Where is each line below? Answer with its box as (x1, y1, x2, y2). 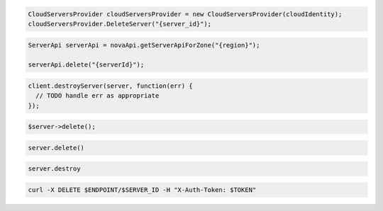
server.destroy (28, 165, 81, 173)
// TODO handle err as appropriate (35, 92, 160, 100)
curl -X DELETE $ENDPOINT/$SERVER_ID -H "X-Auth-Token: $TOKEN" (28, 186, 257, 194)
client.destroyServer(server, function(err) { (28, 81, 193, 90)
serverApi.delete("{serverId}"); (28, 61, 145, 69)
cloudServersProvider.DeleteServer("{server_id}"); (28, 20, 212, 28)
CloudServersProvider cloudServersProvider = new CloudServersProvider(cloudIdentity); (28, 10, 343, 18)
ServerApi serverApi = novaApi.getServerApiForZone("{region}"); (28, 41, 260, 49)
